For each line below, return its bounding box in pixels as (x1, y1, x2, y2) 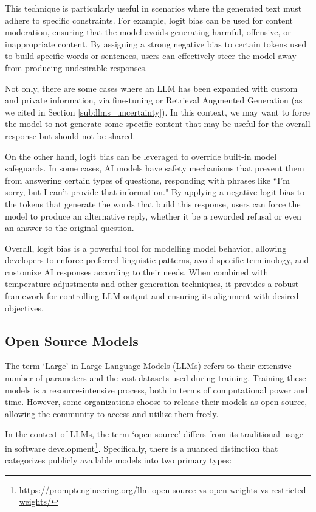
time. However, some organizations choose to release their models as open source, (5, 395, 307, 408)
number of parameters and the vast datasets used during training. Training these (5, 372, 306, 384)
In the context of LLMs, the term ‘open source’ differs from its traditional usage (5, 427, 303, 440)
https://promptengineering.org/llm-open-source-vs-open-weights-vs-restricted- (19, 483, 309, 496)
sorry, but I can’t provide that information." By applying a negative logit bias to (5, 185, 305, 198)
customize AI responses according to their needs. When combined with (5, 265, 269, 278)
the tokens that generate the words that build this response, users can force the (5, 197, 301, 210)
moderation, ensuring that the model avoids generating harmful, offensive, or (5, 26, 291, 38)
